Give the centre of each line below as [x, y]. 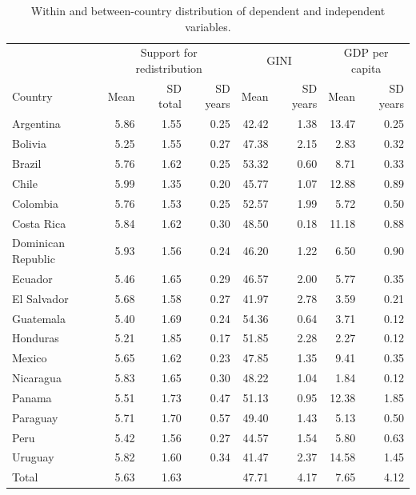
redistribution [169, 68]
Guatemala [39, 318]
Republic [34, 258]
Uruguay [33, 457]
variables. [208, 26]
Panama [32, 397]
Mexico [30, 358]
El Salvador [40, 298]
